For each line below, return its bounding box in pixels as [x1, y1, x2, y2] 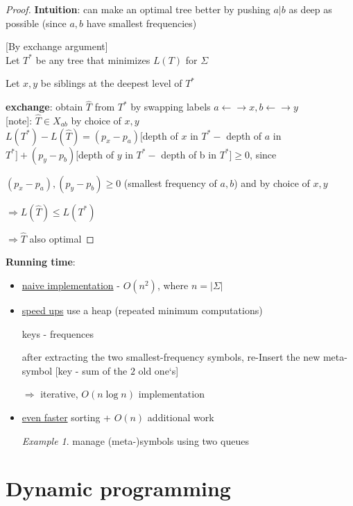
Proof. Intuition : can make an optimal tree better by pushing [6, 2, 270, 16]
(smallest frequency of [123, 175, 217, 190]
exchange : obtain [6, 99, 83, 114]
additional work [147, 409, 214, 424]
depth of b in [161, 147, 216, 161]
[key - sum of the [55, 363, 128, 377]
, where [157, 278, 189, 292]
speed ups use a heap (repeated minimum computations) [21, 303, 263, 317]
